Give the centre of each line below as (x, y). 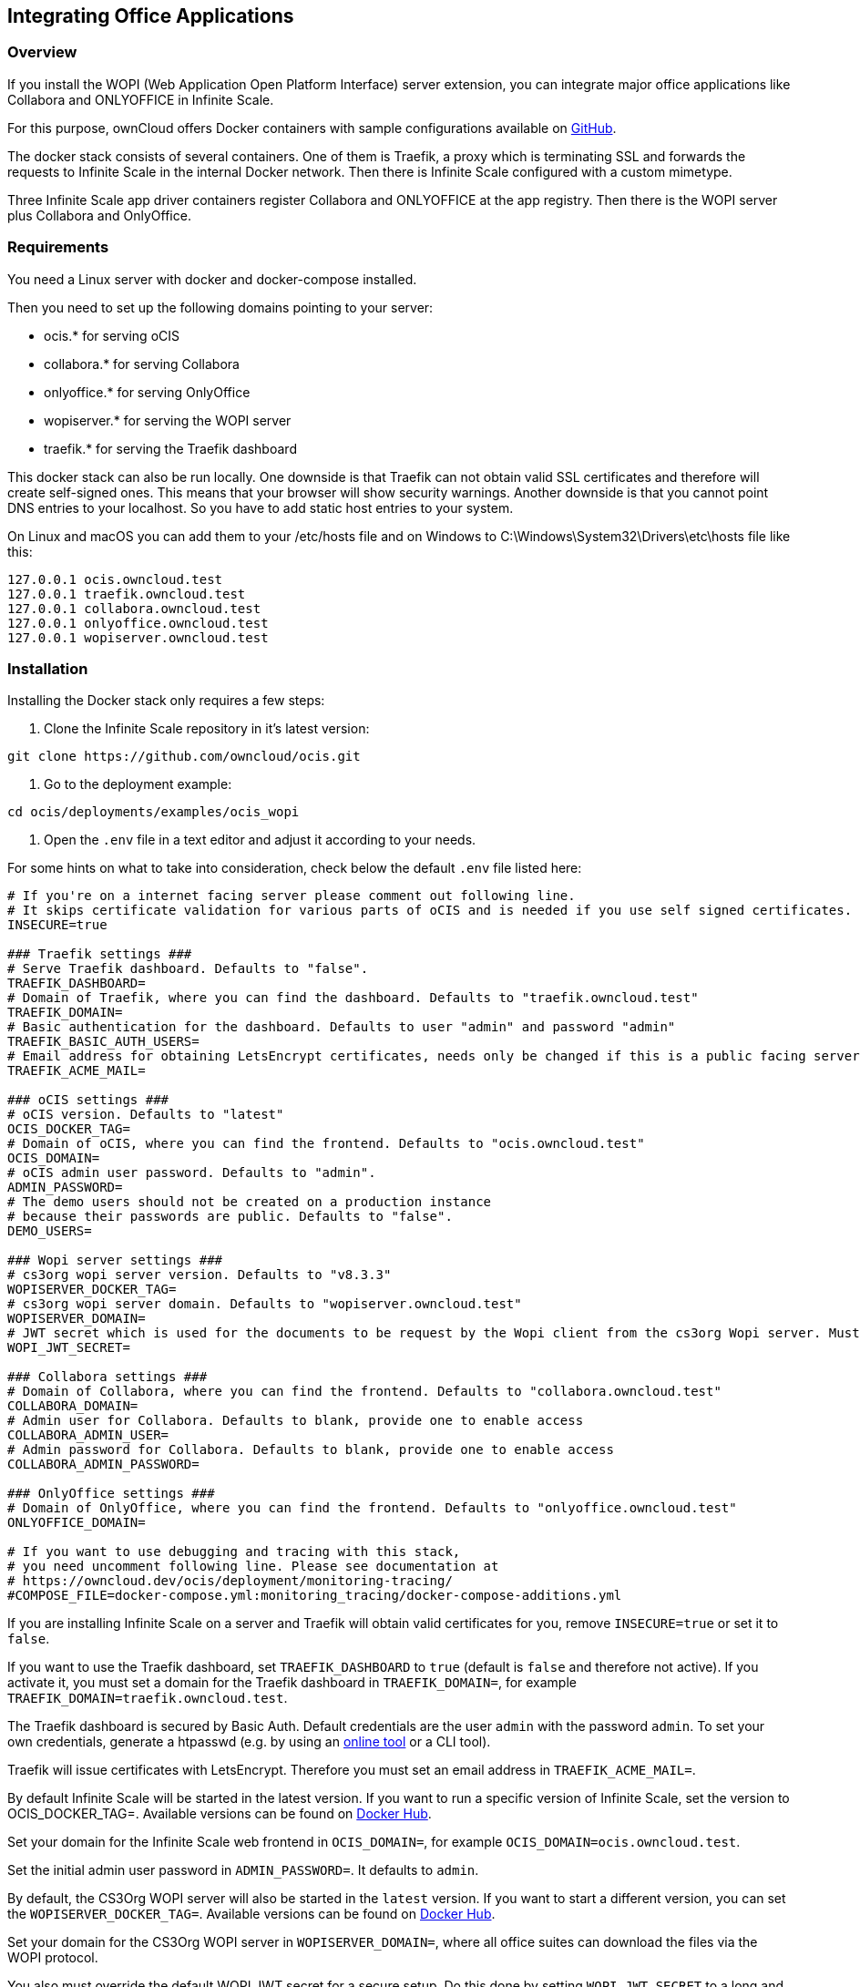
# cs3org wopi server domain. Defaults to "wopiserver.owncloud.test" (265, 1304)
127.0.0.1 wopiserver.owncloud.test (138, 637)
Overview (42, 52)
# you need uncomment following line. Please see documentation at (253, 1567)
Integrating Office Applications (151, 16)
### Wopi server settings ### (115, 1260)
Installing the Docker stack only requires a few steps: (166, 701)
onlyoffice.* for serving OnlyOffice (147, 392)
